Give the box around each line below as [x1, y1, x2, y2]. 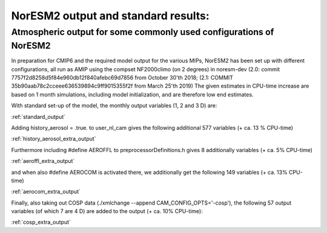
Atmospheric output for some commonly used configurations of [11, 27, 274, 37]
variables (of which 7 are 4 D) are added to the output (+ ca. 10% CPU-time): [11, 208, 203, 215]
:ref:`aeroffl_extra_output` [11, 158, 75, 165]
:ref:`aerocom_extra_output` [11, 188, 81, 196]
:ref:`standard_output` [11, 113, 66, 120]
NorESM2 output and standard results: [11, 9, 210, 22]
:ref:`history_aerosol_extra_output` [11, 135, 96, 142]
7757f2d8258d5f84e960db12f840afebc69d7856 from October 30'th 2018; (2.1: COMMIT [11, 74, 233, 81]
